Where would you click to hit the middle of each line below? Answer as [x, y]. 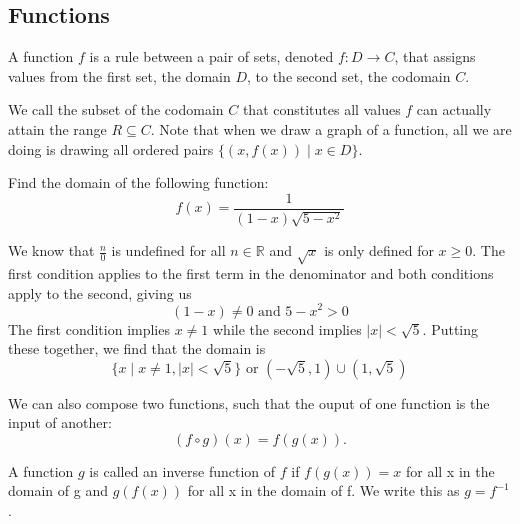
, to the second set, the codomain [349, 75]
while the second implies [287, 328]
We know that [51, 250]
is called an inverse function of [182, 470]
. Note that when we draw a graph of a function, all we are [331, 128]
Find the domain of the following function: [138, 182]
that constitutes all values [321, 109]
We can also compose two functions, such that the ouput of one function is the [249, 402]
